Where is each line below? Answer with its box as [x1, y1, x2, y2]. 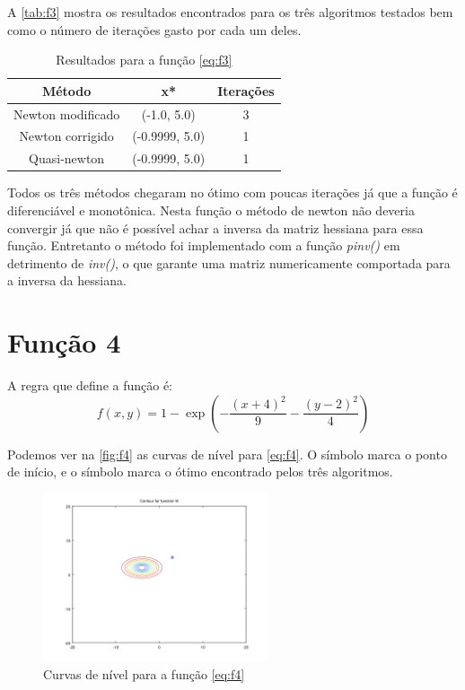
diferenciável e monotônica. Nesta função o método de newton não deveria [7, 201, 415, 219]
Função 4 [7, 324, 121, 361]
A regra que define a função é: [7, 376, 173, 395]
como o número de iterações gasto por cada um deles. [7, 20, 302, 39]
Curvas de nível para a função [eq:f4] [43, 664, 245, 683]
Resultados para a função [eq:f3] [56, 50, 232, 69]
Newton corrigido [19, 127, 114, 145]
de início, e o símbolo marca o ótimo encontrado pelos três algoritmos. [7, 462, 393, 481]
